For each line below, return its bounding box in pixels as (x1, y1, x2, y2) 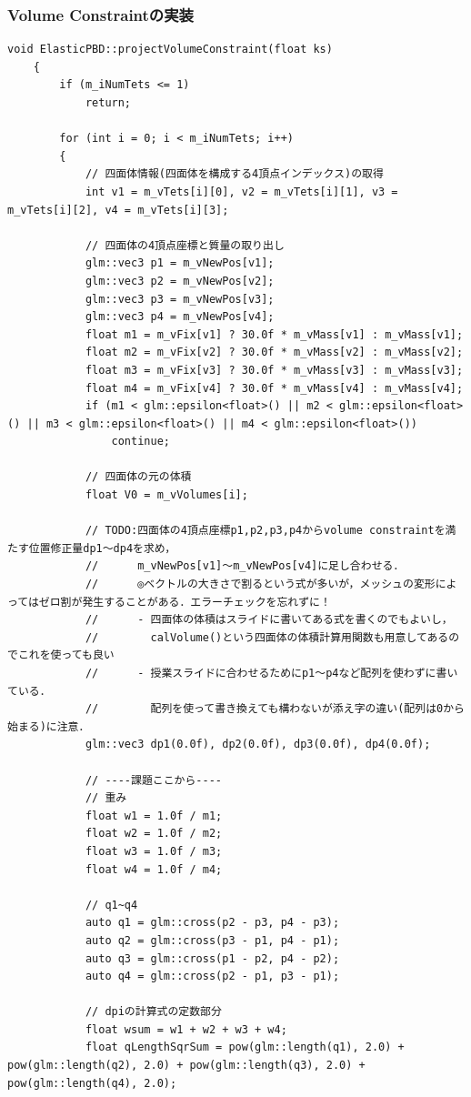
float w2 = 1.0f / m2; (85, 827, 223, 840)
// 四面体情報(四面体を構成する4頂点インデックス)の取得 (85, 167, 384, 181)
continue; (111, 435, 170, 448)
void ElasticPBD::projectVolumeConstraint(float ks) (7, 43, 333, 56)
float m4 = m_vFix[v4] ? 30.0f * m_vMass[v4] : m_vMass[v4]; (85, 381, 464, 395)
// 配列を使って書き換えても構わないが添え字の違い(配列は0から (85, 702, 465, 716)
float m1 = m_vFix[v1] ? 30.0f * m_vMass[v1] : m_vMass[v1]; (85, 327, 464, 341)
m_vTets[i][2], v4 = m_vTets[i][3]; (7, 203, 229, 216)
